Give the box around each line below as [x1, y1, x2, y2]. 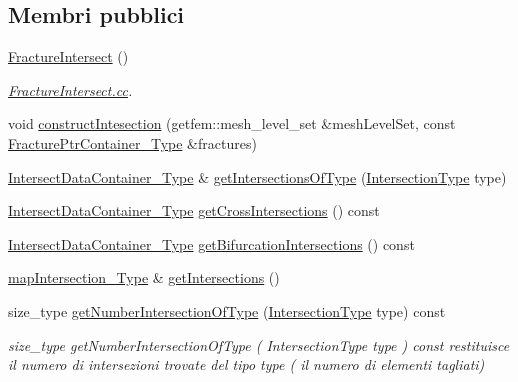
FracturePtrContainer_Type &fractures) [8, 132, 257, 153]
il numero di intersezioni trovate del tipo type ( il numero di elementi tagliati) [8, 354, 485, 375]
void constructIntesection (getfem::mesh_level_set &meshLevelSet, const [8, 113, 456, 134]
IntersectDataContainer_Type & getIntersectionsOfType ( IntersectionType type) [8, 166, 507, 187]
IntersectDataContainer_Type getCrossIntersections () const [8, 200, 380, 221]
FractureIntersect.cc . [8, 79, 133, 100]
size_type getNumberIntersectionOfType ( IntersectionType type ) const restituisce [8, 334, 510, 355]
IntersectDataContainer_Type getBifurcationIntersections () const [8, 233, 415, 254]
